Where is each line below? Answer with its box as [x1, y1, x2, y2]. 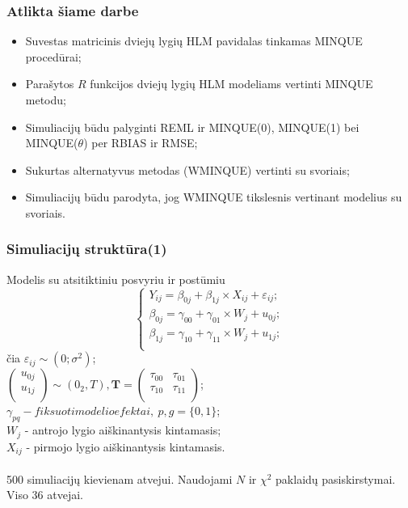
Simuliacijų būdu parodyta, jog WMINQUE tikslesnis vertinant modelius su [25, 188, 402, 205]
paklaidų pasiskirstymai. [276, 470, 396, 487]
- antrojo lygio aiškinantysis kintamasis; [24, 421, 221, 438]
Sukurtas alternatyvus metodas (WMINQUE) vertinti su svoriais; [25, 161, 350, 178]
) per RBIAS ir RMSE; [83, 134, 198, 151]
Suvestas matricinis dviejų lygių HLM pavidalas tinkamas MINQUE [25, 32, 363, 49]
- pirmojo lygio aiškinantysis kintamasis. [26, 438, 225, 455]
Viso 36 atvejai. [6, 486, 83, 503]
